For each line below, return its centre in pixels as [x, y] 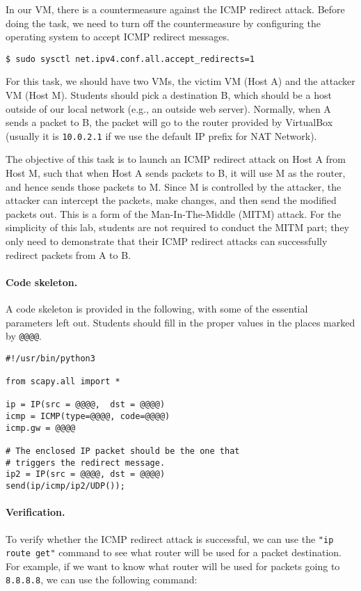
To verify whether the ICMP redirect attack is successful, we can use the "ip [170, 538]
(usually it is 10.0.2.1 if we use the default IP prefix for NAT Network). [161, 135]
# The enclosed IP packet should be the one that [123, 451]
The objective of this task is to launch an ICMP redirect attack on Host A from [176, 159]
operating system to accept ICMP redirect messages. [118, 37]
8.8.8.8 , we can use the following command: [102, 580]
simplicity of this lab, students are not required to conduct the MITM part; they [177, 227]
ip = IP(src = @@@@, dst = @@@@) [86, 405]
